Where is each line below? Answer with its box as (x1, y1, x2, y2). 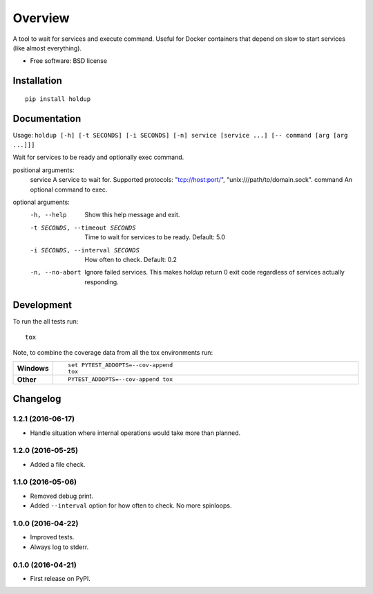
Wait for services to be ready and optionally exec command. (12, 153, 184, 162)
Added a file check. (30, 460, 86, 468)
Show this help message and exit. (84, 211, 180, 219)
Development (12, 299, 73, 310)
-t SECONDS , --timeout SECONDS (30, 223, 136, 232)
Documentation (12, 113, 82, 124)
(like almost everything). (12, 44, 82, 52)
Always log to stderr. (30, 543, 89, 551)
